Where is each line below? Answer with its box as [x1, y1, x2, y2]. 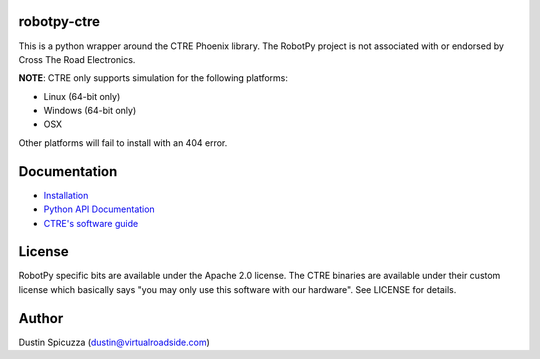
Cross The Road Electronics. [18, 53, 136, 65]
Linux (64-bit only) [43, 90, 121, 102]
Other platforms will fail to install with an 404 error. [18, 136, 228, 149]
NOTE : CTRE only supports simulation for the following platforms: [18, 72, 289, 84]
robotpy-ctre [18, 13, 100, 30]
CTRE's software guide [43, 217, 139, 229]
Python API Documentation [43, 203, 155, 215]
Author [18, 310, 64, 327]
